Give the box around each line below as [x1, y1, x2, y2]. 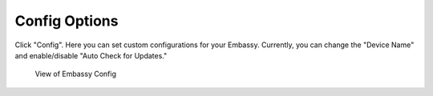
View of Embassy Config [34, 69, 116, 79]
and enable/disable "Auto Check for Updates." [14, 50, 168, 60]
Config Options [14, 12, 119, 30]
